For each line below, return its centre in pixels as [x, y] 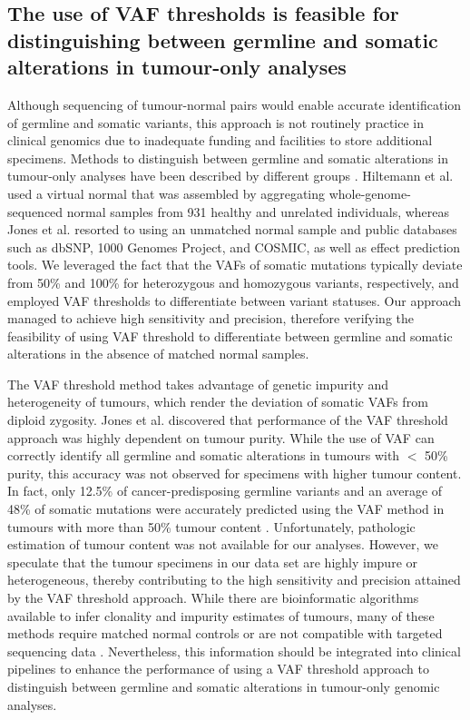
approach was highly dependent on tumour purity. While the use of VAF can [221, 437]
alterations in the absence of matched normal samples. [158, 354]
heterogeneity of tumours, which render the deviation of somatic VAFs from [218, 402]
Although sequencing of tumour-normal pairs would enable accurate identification [235, 104]
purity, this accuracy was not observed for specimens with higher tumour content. [235, 473]
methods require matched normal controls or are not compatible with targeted [225, 633]
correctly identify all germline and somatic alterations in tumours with [204, 455]
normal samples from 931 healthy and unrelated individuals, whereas [258, 211]
